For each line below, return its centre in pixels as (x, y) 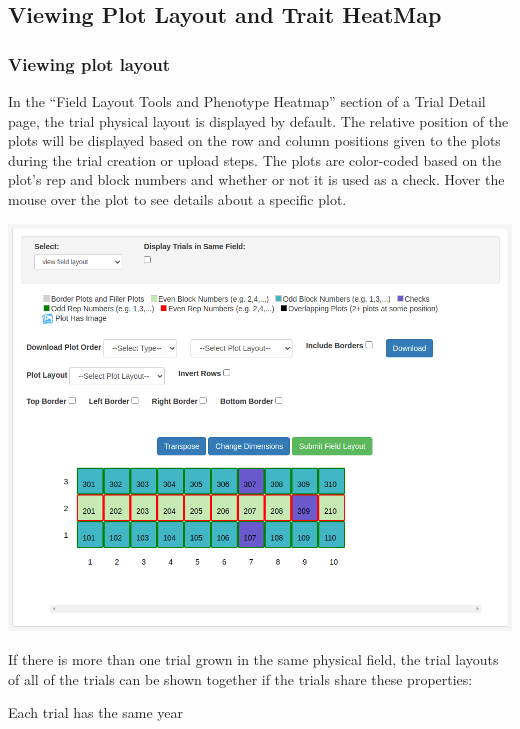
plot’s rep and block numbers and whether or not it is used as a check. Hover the (256, 179)
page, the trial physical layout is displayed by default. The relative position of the (258, 120)
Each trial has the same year (96, 712)
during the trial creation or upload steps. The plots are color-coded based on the (255, 159)
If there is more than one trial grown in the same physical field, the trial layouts (253, 659)
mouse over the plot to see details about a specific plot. (177, 198)
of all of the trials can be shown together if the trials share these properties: (240, 678)
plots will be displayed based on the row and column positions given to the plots (254, 140)
